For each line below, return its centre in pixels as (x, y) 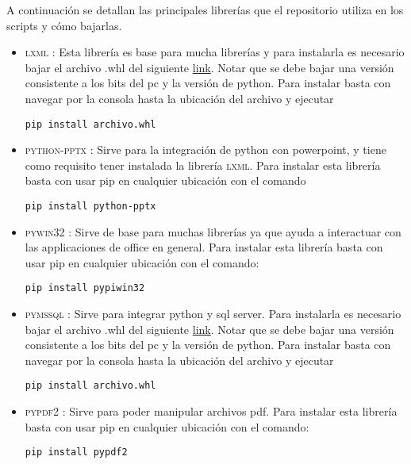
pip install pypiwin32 (85, 288)
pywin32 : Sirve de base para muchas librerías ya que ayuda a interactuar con (213, 231)
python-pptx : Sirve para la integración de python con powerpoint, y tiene (205, 150)
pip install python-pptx (90, 206)
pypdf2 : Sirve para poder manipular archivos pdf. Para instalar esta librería (211, 411)
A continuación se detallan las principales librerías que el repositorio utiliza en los (205, 10)
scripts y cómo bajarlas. (64, 25)
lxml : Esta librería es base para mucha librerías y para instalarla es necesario (215, 52)
